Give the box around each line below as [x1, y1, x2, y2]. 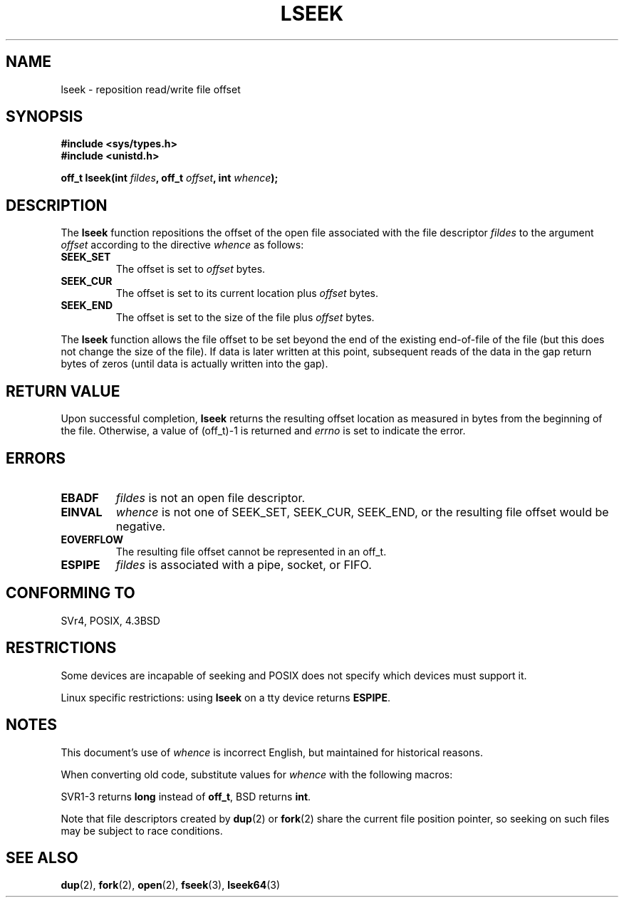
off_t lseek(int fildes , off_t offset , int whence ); [61, 172, 279, 184]
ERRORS [6, 449, 66, 467]
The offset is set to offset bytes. [115, 263, 266, 276]
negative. [115, 518, 166, 533]
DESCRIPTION [6, 196, 108, 214]
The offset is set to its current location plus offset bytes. [115, 287, 378, 300]
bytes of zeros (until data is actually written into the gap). [61, 357, 328, 370]
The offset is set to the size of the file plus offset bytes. [115, 311, 375, 324]
